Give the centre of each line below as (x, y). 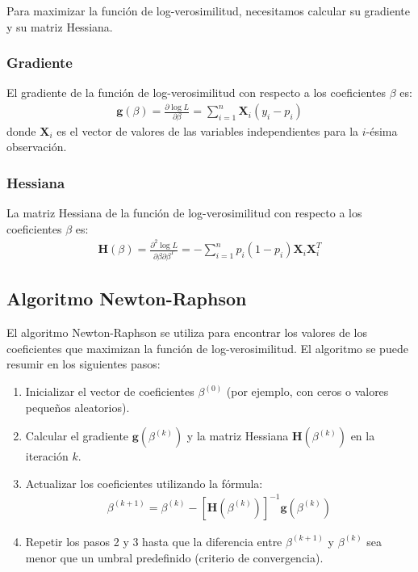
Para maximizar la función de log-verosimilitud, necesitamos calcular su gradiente (209, 11)
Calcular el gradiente (77, 436)
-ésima (382, 130)
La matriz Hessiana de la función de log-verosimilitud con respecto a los (184, 213)
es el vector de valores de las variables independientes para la (208, 130)
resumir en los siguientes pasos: (84, 364)
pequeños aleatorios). (77, 407)
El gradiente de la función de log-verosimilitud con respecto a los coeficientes (196, 93)
